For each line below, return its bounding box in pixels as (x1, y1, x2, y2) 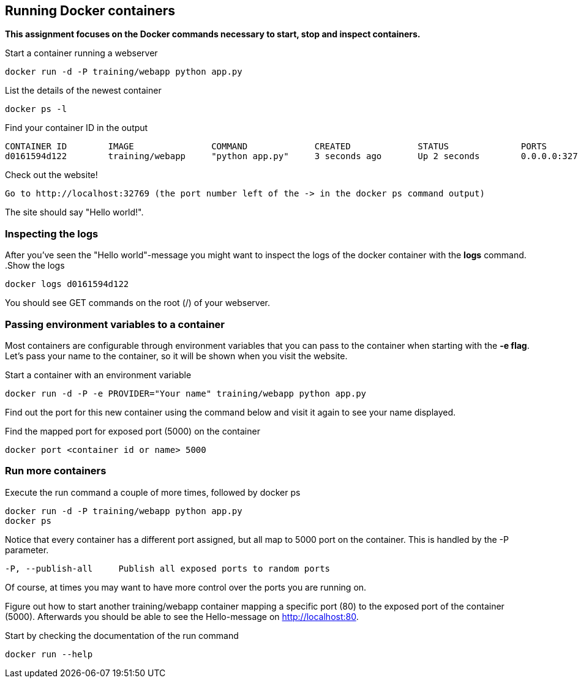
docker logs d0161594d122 (5, 279, 129, 289)
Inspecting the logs (5, 227, 99, 240)
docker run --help (5, 649, 93, 659)
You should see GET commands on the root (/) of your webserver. (5, 297, 270, 308)
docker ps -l (5, 104, 67, 114)
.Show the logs (5, 260, 65, 271)
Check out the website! (5, 170, 98, 181)
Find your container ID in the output (5, 122, 148, 133)
